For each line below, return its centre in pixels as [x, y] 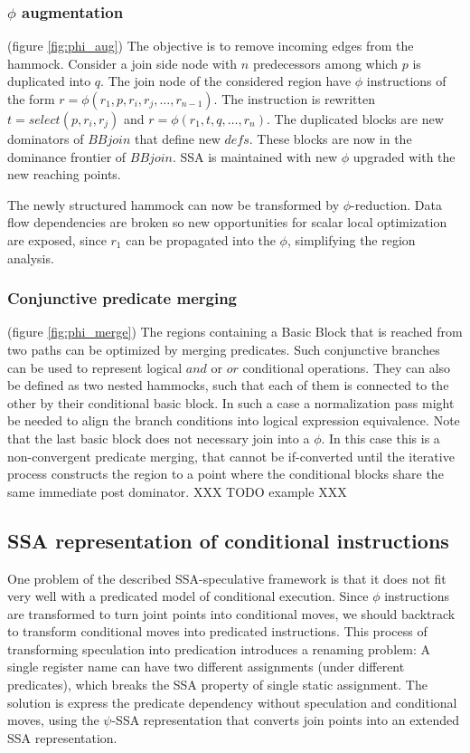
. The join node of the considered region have [226, 81]
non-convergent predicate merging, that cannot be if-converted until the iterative [231, 456]
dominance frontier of [67, 156]
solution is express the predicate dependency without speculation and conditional [232, 702]
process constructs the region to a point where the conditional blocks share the [226, 474]
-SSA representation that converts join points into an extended [286, 720]
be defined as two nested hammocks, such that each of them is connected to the [228, 385]
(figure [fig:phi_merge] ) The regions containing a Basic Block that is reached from [235, 332]
